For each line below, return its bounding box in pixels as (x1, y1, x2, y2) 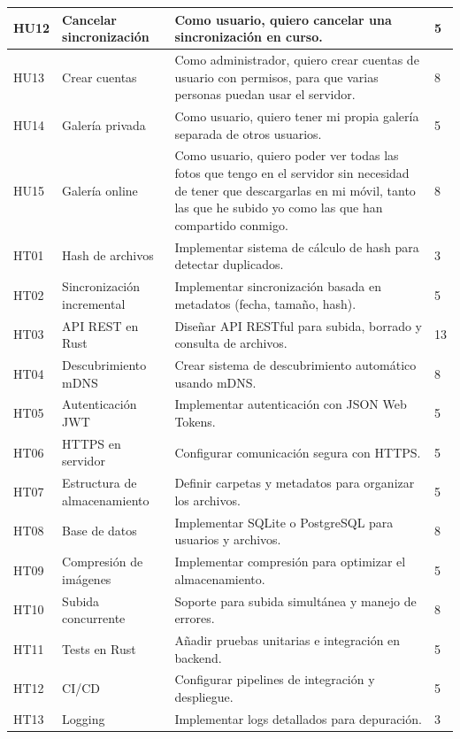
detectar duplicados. (174, 255, 284, 273)
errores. (174, 609, 215, 627)
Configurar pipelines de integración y (174, 670, 375, 689)
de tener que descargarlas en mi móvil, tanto (174, 181, 416, 199)
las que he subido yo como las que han (174, 198, 383, 217)
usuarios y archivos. (174, 530, 281, 549)
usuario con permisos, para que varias (174, 67, 379, 86)
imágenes (62, 569, 111, 588)
